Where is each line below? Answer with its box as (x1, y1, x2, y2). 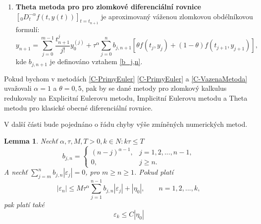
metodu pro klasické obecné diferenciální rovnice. (4, 102, 153, 112)
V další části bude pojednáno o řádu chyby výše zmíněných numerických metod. (4, 119, 248, 129)
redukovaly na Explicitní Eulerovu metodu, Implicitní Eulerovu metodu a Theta (4, 93, 248, 103)
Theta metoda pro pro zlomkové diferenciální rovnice (15, 1, 201, 11)
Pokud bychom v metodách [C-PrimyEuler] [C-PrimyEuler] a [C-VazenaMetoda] (4, 73, 248, 83)
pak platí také (4, 199, 45, 210)
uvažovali (4, 83, 32, 93)
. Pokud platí (134, 167, 173, 177)
